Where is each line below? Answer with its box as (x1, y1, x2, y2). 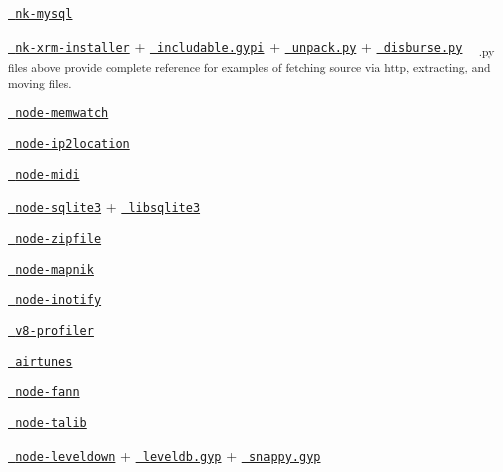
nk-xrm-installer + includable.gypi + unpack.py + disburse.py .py (15, 35, 495, 59)
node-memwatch (15, 106, 109, 121)
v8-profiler (15, 324, 94, 339)
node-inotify (15, 293, 102, 308)
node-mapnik (15, 262, 94, 277)
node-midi (15, 167, 80, 182)
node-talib (15, 416, 87, 430)
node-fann (15, 385, 80, 400)
